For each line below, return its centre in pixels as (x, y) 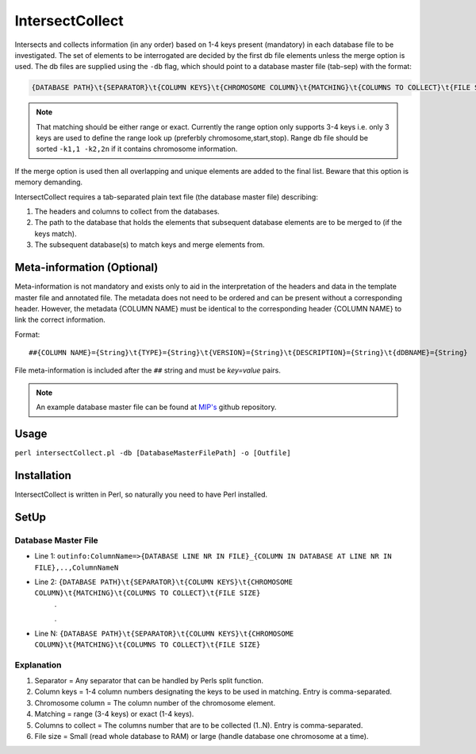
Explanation (38, 665)
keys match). (56, 234)
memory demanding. (49, 182)
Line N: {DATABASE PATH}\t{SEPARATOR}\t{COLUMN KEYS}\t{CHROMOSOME (164, 633)
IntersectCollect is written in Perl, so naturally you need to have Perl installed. (141, 495)
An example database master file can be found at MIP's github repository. (156, 407)
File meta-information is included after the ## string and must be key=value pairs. (148, 370)
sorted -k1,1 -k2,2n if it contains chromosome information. (137, 149)
